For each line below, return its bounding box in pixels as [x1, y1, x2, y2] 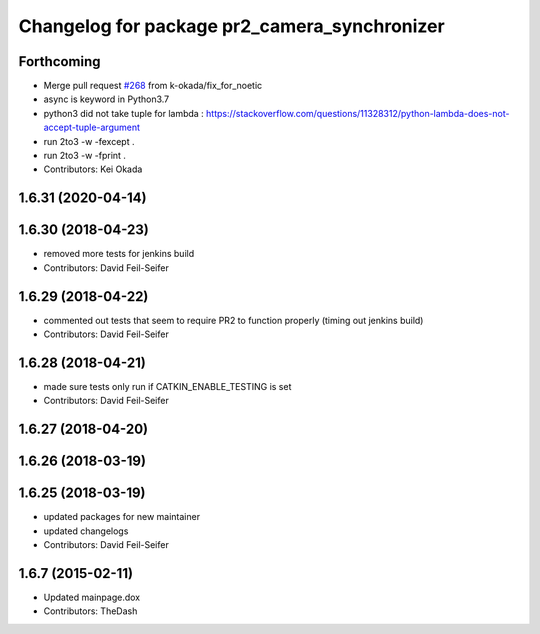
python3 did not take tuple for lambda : [43, 107, 204, 119]
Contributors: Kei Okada [43, 163, 143, 175]
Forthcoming [18, 53, 101, 70]
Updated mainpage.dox [43, 591, 140, 603]
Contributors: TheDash [43, 605, 138, 617]
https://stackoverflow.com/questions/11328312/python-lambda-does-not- [205, 107, 510, 119]
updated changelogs [43, 525, 129, 537]
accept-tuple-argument [43, 121, 140, 134]
